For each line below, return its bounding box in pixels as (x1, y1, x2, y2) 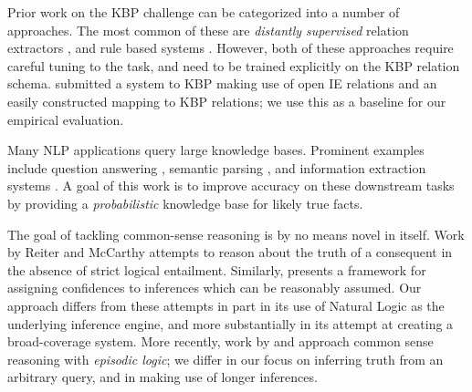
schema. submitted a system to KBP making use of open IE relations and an (7, 74, 437, 93)
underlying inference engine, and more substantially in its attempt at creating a (7, 314, 454, 333)
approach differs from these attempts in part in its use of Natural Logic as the (7, 295, 445, 315)
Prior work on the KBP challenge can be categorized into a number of (7, 3, 400, 21)
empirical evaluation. (7, 109, 124, 129)
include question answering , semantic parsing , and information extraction (7, 158, 426, 177)
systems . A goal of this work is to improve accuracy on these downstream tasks (7, 176, 455, 195)
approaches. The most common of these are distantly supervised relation (7, 20, 409, 39)
